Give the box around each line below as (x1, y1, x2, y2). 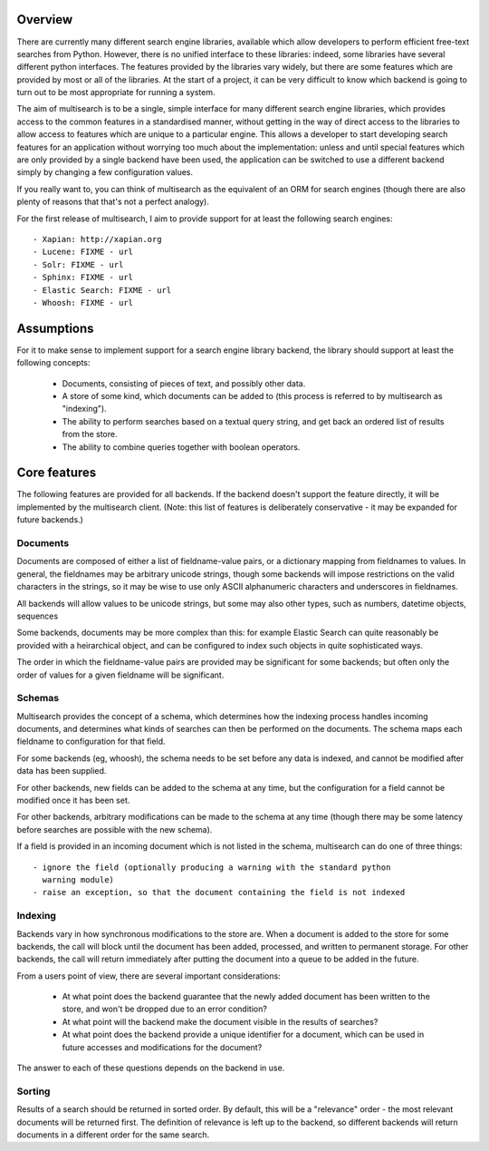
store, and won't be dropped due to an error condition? (62, 1003, 267, 1015)
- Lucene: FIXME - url (33, 247, 134, 258)
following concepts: (16, 357, 91, 368)
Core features (16, 465, 97, 481)
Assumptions (16, 320, 94, 336)
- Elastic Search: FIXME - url (33, 285, 172, 295)
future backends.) (16, 514, 83, 525)
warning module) (42, 874, 115, 884)
